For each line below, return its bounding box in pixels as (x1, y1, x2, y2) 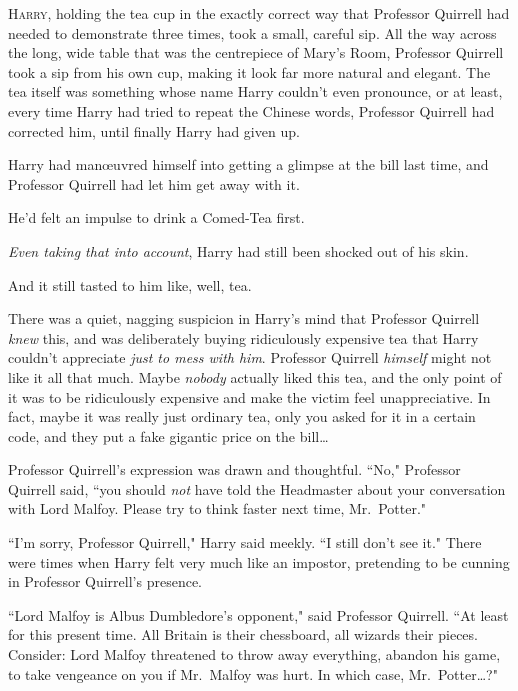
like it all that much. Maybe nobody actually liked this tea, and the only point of (8, 366, 502, 387)
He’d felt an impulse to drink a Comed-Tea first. (8, 207, 305, 228)
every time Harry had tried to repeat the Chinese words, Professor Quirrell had (8, 100, 495, 121)
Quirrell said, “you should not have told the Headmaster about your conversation (8, 478, 506, 499)
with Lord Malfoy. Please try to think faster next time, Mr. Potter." (8, 498, 427, 519)
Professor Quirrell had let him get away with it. (8, 173, 300, 194)
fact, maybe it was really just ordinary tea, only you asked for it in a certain (8, 406, 476, 427)
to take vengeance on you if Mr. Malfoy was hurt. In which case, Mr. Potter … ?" (8, 663, 498, 684)
